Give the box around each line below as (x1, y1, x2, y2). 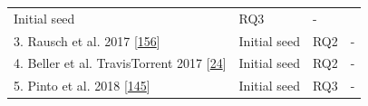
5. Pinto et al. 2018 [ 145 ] (14, 76, 150, 95)
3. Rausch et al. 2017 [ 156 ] (14, 31, 160, 50)
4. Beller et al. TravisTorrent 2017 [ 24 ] (14, 53, 227, 72)
